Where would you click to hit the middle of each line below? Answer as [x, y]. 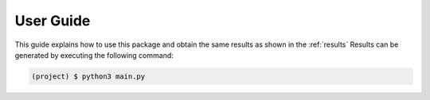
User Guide [53, 21]
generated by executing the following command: [94, 55]
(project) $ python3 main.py [88, 76]
